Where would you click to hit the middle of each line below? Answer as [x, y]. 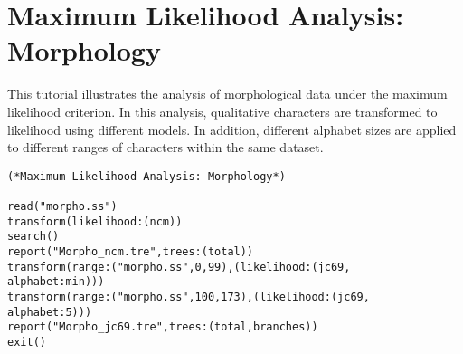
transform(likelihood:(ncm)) [95, 221]
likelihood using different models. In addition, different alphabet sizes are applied [232, 129]
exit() [27, 342]
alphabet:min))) [56, 282]
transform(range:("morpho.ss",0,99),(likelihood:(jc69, [179, 267]
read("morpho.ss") [62, 206]
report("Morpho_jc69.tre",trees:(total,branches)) [163, 327]
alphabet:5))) [50, 312]
